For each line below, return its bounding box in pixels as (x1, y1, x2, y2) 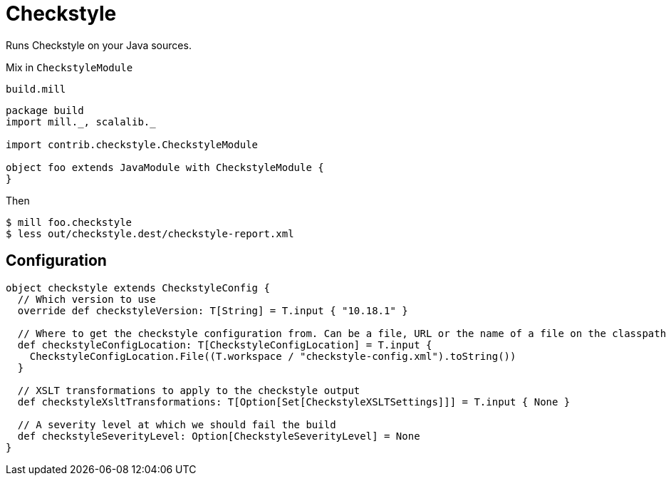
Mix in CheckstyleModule (6, 61, 133, 73)
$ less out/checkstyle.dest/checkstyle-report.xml (6, 227, 294, 239)
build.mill (6, 83, 66, 95)
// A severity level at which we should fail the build (17, 418, 336, 430)
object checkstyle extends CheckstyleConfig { (6, 281, 270, 294)
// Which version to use (17, 293, 156, 305)
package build (6, 104, 84, 116)
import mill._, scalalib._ (6, 115, 156, 128)
